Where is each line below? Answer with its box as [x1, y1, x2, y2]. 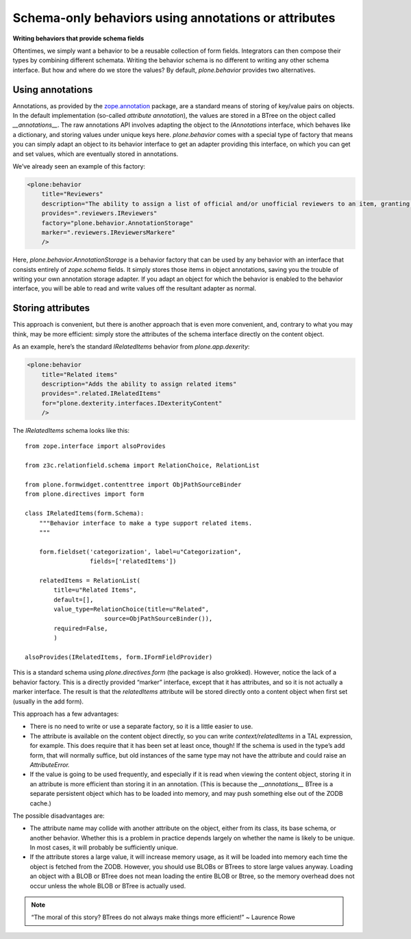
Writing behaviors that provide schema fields [12, 34, 145, 42]
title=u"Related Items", [53, 586, 137, 594]
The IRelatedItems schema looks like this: [12, 427, 130, 435]
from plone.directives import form [25, 490, 145, 498]
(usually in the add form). [12, 697, 84, 705]
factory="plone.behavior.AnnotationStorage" [41, 219, 194, 227]
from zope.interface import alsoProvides [25, 442, 166, 450]
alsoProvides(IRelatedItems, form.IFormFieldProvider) [25, 653, 213, 661]
